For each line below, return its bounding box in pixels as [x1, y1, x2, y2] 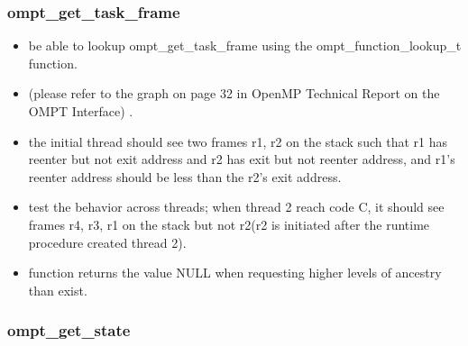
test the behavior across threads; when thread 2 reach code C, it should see [28, 197, 445, 216]
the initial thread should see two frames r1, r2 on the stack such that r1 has [28, 132, 447, 150]
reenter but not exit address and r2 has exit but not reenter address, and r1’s [28, 150, 455, 168]
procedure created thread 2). [28, 232, 187, 251]
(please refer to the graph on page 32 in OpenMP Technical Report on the [28, 84, 440, 103]
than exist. [28, 280, 87, 299]
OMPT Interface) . [28, 102, 133, 120]
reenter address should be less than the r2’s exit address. [28, 167, 342, 186]
